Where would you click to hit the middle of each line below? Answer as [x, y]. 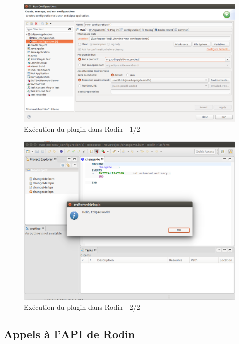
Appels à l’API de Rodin [70, 333]
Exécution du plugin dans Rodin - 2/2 [82, 306]
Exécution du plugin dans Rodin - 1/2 [82, 129]
